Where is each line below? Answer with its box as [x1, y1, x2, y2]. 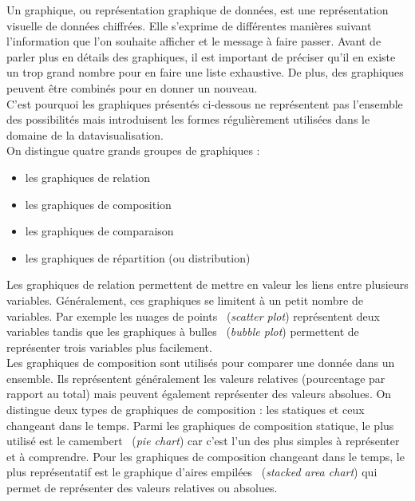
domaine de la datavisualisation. [6, 126, 164, 143]
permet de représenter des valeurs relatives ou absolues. [6, 479, 278, 496]
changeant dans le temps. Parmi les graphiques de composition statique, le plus [6, 416, 394, 433]
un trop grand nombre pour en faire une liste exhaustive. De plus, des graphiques [6, 64, 404, 81]
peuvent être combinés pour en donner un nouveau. [6, 79, 258, 96]
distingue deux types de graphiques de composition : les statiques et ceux [6, 401, 365, 418]
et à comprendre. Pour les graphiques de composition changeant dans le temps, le [6, 448, 405, 464]
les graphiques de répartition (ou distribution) [25, 249, 251, 266]
